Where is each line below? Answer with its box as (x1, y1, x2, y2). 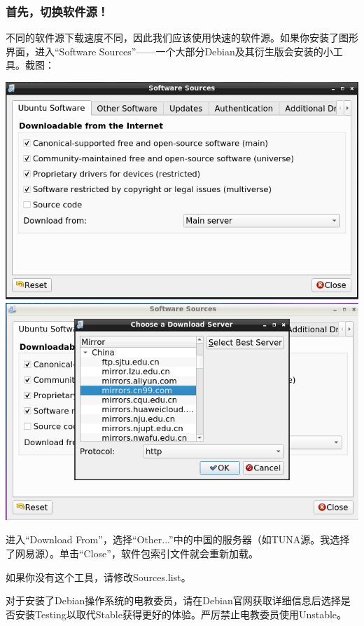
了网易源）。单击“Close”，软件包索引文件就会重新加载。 (6, 545, 258, 560)
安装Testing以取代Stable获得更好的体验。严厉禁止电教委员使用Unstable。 (15, 606, 347, 621)
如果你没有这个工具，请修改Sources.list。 (6, 569, 191, 584)
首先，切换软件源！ (6, 2, 109, 20)
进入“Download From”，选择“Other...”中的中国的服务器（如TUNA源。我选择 (6, 532, 350, 547)
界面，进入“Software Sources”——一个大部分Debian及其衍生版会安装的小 (6, 43, 333, 58)
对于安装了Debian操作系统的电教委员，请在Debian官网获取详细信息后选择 (6, 593, 341, 608)
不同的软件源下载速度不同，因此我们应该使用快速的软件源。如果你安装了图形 (6, 30, 358, 45)
